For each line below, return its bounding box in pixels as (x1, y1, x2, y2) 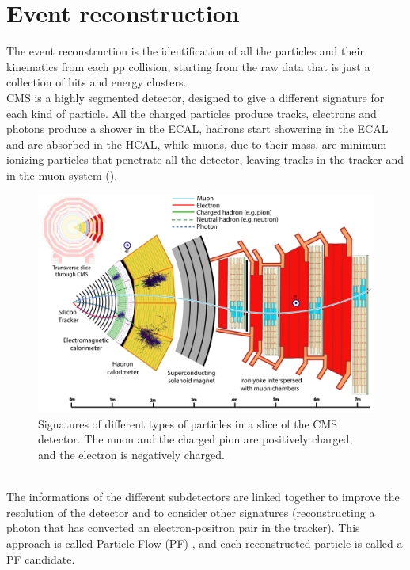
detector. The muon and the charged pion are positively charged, (38, 431, 353, 447)
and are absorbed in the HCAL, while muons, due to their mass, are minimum (6, 135, 387, 152)
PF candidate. (6, 550, 75, 567)
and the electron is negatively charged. (38, 446, 225, 463)
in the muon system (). (6, 166, 118, 183)
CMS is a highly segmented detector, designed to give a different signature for (6, 89, 385, 105)
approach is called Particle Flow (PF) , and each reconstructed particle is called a (6, 534, 403, 551)
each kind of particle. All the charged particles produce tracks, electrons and (6, 104, 377, 121)
